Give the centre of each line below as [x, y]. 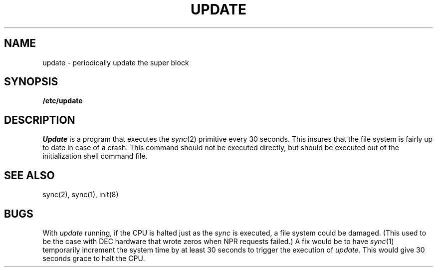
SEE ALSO [29, 175]
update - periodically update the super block [116, 62]
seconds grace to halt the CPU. [94, 258]
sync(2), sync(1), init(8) [81, 195]
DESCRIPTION [40, 120]
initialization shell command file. [95, 156]
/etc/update [63, 101]
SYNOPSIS [31, 82]
